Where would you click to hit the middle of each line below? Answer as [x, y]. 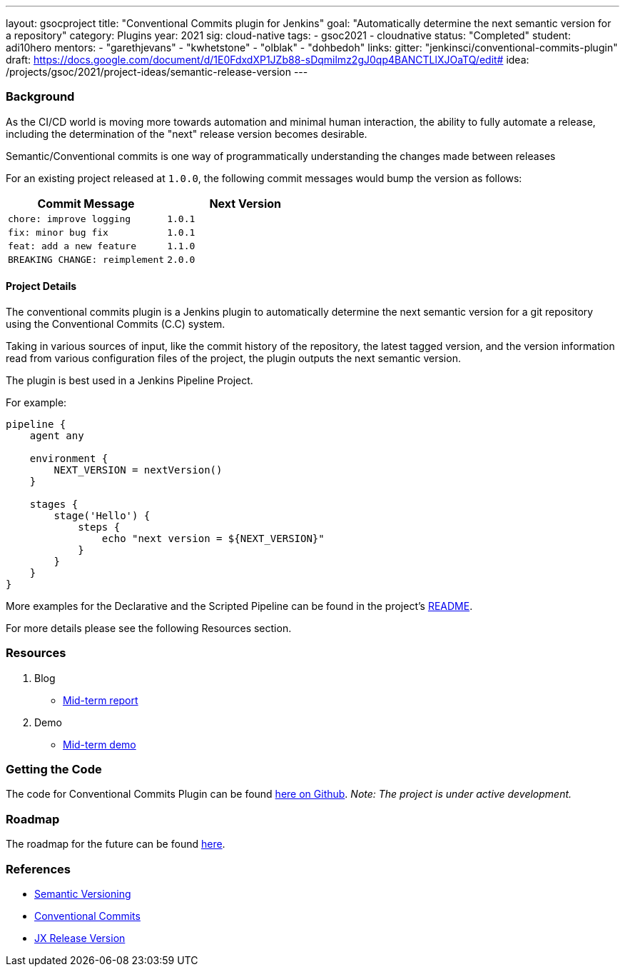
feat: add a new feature [72, 246]
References [38, 869]
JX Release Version [80, 938]
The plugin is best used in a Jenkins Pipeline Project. [129, 380]
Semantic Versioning [83, 893]
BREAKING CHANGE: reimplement [86, 259]
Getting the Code [54, 770]
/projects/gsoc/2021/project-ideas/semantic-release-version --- [157, 72]
